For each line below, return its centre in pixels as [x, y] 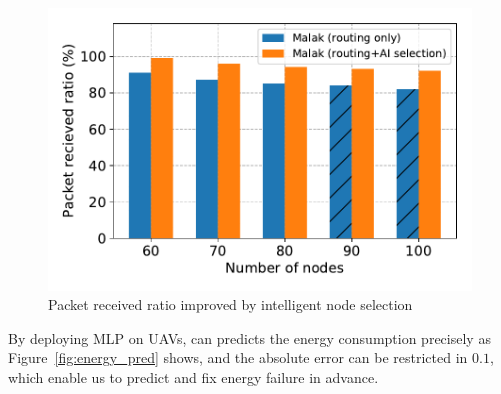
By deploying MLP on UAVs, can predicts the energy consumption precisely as [249, 337]
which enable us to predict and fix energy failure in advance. [193, 377]
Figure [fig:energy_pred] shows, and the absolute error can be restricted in [238, 357]
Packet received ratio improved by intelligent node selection [230, 304]
